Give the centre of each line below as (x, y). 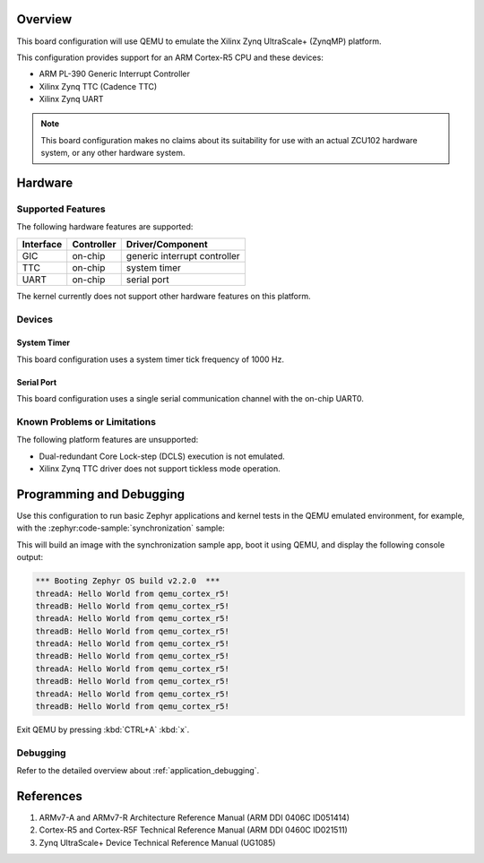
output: (30, 557)
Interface (42, 244)
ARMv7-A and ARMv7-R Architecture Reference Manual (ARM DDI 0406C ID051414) (194, 818)
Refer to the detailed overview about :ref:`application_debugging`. (138, 771)
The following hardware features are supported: (105, 227)
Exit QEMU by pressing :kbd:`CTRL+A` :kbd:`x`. (103, 729)
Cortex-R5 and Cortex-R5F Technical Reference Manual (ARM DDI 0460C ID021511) (194, 830)
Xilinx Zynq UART (71, 99)
